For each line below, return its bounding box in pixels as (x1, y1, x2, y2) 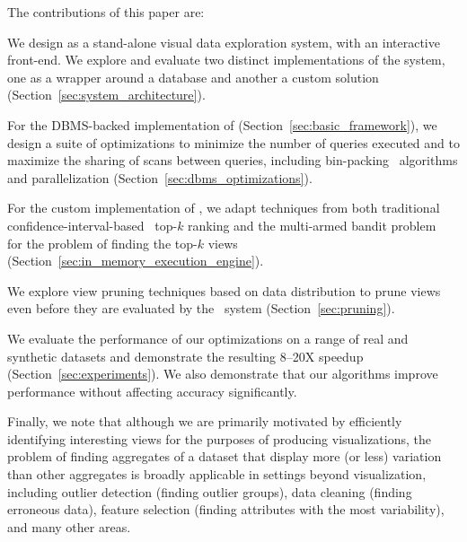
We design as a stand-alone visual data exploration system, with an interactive (7, 32, 440, 51)
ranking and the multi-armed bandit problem (188, 215, 436, 234)
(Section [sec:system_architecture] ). (7, 85, 206, 104)
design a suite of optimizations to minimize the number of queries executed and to (7, 133, 460, 152)
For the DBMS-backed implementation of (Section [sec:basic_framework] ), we (7, 115, 437, 134)
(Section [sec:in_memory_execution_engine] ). (7, 251, 264, 270)
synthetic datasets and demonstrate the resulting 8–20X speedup (7, 346, 364, 365)
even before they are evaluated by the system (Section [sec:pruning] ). (7, 299, 395, 318)
